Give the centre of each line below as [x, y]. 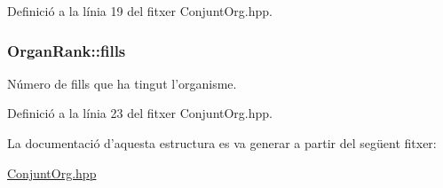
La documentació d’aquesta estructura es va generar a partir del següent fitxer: [222, 143]
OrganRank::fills [67, 50]
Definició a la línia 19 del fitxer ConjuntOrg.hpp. [140, 11]
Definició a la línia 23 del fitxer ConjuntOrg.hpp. [140, 113]
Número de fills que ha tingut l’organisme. [122, 83]
